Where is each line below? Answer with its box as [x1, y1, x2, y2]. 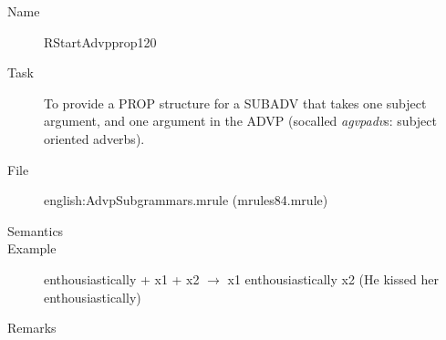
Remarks [7, 318, 57, 337]
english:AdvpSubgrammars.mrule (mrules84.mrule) [44, 191, 328, 210]
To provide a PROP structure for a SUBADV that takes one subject [44, 93, 427, 112]
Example [7, 239, 57, 258]
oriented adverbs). [44, 129, 145, 148]
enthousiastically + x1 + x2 [44, 269, 200, 288]
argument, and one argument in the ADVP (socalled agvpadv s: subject [44, 111, 437, 130]
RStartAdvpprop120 [44, 32, 157, 51]
